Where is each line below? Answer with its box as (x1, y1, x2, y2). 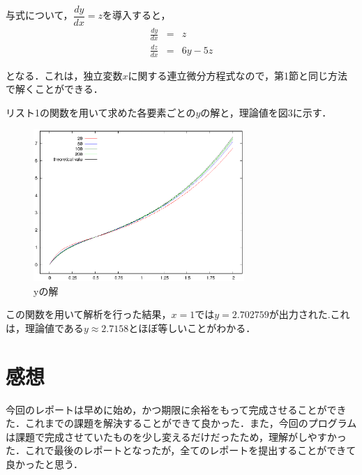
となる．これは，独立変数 (6, 68, 123, 82)
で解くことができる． (6, 82, 103, 96)
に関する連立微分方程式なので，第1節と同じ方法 (128, 68, 348, 82)
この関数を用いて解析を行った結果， (6, 307, 172, 322)
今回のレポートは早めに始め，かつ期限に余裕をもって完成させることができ (6, 402, 347, 416)
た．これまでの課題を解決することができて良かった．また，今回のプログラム (6, 416, 357, 430)
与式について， (6, 8, 73, 22)
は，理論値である (6, 320, 84, 335)
